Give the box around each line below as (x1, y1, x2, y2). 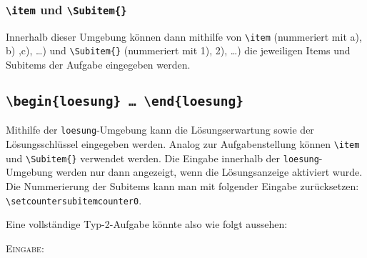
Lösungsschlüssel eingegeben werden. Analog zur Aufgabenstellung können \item (6, 137, 360, 152)
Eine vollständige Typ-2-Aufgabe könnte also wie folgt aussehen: (6, 217, 288, 232)
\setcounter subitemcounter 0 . (6, 192, 142, 207)
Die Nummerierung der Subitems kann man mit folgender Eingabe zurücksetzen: (6, 179, 359, 194)
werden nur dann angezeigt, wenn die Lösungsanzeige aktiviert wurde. (56, 164, 363, 179)
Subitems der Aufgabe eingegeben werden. (6, 57, 191, 72)
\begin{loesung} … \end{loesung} (6, 94, 244, 109)
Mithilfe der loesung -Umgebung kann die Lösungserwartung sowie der (6, 122, 314, 137)
